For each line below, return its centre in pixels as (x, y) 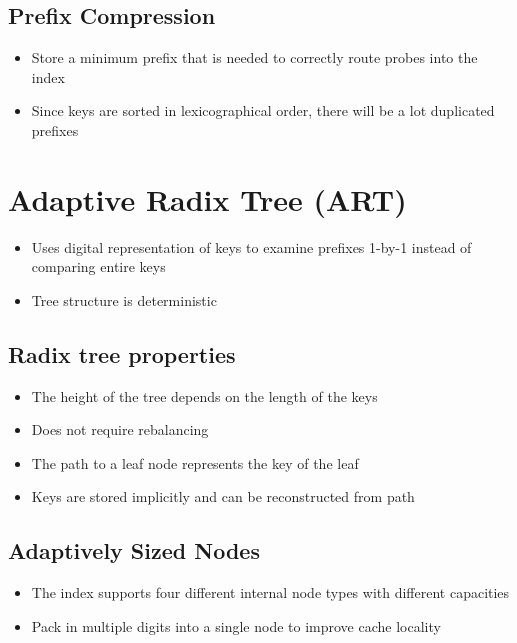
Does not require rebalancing (120, 429)
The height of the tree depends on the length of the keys (204, 395)
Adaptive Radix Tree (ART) (207, 198)
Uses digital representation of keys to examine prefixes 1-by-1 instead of (251, 246)
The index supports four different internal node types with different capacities (270, 592)
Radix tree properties (122, 353)
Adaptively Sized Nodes (134, 550)
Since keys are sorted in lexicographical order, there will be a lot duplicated (263, 110)
